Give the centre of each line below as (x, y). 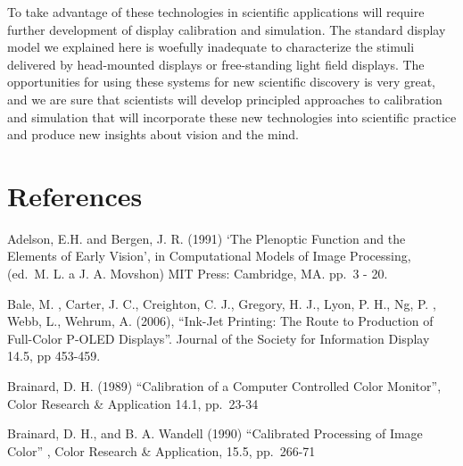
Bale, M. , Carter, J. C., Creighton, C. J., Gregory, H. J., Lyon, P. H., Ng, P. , (222, 303)
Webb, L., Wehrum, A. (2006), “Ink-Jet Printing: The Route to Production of (220, 321)
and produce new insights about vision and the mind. (153, 134)
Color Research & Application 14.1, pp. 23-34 (133, 403)
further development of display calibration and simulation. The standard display (227, 29)
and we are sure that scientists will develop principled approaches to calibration (225, 99)
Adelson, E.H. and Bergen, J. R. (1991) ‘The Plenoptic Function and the (207, 238)
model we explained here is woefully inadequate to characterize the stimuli (211, 47)
